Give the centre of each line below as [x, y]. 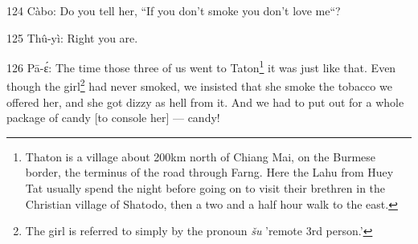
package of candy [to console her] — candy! [113, 118]
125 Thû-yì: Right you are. [72, 37]
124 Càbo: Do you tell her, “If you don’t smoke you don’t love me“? [174, 10]
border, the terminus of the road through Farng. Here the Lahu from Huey [209, 172]
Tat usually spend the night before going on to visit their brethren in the [205, 188]
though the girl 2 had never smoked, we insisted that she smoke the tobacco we [199, 85]
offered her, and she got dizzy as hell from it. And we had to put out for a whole [205, 102]
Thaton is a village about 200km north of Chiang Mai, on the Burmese [201, 156]
